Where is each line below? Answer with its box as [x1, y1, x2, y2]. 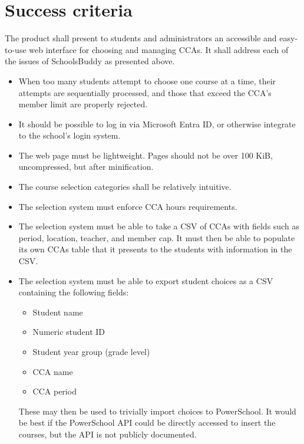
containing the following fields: [18, 286, 129, 298]
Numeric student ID [32, 325, 105, 338]
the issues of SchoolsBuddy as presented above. [5, 55, 175, 67]
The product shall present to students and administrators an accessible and [5, 32, 277, 44]
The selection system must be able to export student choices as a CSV [18, 274, 273, 287]
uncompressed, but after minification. [18, 160, 154, 173]
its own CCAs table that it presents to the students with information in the [18, 243, 292, 255]
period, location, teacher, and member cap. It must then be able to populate [18, 231, 295, 244]
